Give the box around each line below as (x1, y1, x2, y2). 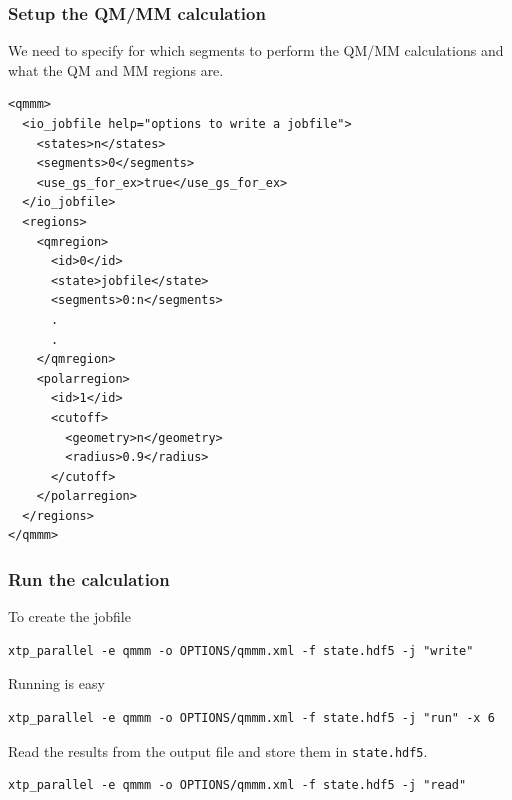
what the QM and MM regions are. (8, 59, 224, 80)
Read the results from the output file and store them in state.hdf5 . (8, 740, 428, 761)
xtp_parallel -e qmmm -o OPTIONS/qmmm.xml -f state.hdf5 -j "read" (8, 778, 467, 793)
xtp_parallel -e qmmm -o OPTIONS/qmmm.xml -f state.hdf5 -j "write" (8, 643, 474, 658)
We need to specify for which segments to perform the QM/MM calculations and (8, 40, 504, 61)
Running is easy (8, 673, 105, 694)
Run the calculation (8, 566, 170, 591)
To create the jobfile (8, 606, 131, 627)
